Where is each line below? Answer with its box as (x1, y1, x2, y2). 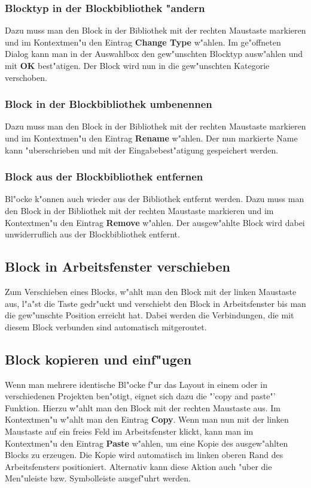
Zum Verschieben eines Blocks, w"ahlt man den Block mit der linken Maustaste (5, 285, 297, 297)
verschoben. (5, 71, 47, 83)
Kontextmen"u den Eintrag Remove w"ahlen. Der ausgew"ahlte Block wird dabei (5, 216, 305, 228)
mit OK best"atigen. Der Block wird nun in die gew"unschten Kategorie (5, 59, 270, 71)
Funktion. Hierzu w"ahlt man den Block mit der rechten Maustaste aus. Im (5, 401, 280, 414)
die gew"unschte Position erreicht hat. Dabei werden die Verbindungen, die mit (5, 309, 294, 321)
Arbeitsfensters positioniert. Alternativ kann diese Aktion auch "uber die (5, 460, 272, 472)
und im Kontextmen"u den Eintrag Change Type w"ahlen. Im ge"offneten (5, 35, 281, 48)
